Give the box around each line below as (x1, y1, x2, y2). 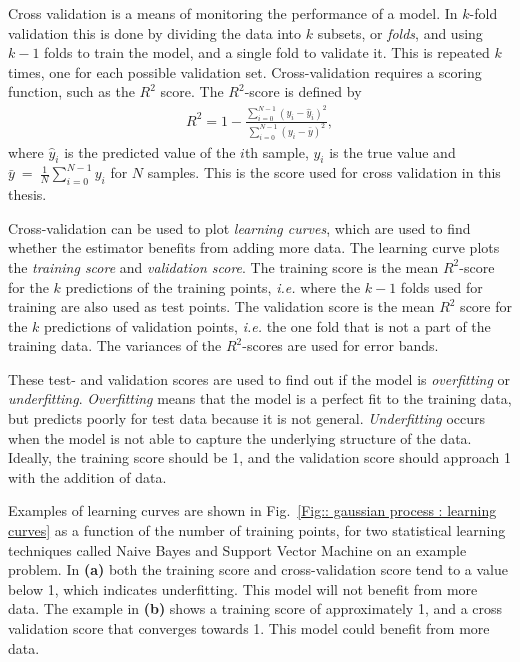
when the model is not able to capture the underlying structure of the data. (8, 427, 472, 448)
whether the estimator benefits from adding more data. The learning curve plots (8, 237, 500, 258)
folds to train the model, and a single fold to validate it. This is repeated (44, 42, 490, 63)
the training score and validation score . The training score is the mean (8, 256, 439, 277)
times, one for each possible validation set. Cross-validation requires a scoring (8, 61, 482, 82)
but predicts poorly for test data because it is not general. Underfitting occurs (8, 408, 486, 429)
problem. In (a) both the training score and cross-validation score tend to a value (8, 559, 508, 580)
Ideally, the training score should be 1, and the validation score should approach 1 (8, 447, 511, 468)
